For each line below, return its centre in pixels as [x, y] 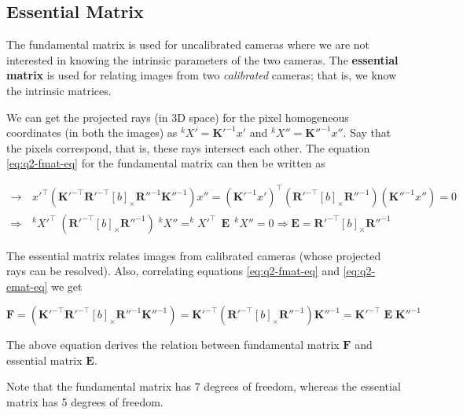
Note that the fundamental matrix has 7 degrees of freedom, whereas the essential [204, 386]
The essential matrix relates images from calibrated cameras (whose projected [194, 255]
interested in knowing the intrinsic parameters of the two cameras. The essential [202, 59]
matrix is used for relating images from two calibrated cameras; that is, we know [202, 75]
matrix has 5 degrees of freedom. [85, 402]
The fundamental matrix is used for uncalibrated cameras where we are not [188, 44]
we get [67, 286]
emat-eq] [27, 286]
